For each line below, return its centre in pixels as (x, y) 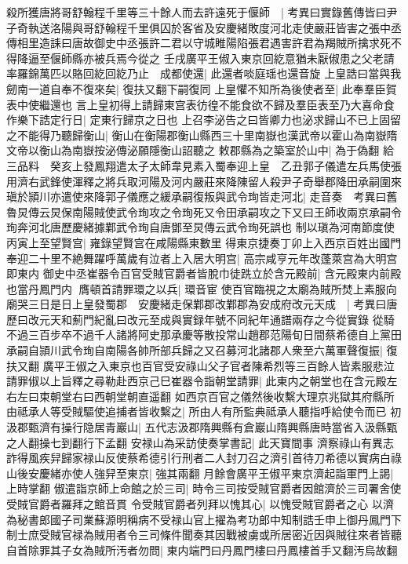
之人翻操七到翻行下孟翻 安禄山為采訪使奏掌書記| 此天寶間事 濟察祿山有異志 (200, 442)
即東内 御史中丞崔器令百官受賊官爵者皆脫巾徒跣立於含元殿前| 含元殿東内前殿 (204, 273)
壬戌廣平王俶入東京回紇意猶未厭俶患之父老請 (279, 58)
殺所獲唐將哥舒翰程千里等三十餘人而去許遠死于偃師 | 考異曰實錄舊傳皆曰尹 (202, 12)
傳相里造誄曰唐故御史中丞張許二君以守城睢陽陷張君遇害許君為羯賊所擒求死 (199, 43)
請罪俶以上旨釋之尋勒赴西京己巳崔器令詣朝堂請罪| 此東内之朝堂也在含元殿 (197, 381)
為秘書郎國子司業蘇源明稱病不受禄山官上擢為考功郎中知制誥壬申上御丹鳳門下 (204, 519)
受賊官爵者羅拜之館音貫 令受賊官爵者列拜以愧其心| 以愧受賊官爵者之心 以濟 (200, 504)
